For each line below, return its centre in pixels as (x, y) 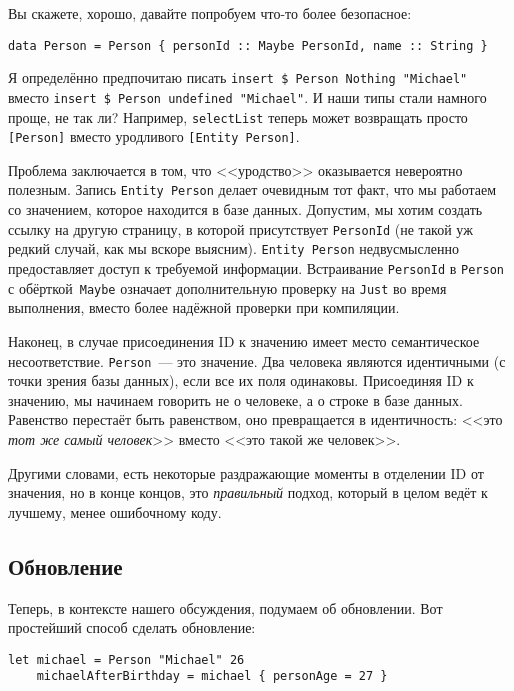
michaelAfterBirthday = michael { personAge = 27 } (212, 676)
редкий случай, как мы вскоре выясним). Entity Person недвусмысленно (233, 248)
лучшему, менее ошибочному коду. (115, 511)
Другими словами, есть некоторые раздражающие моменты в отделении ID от (246, 472)
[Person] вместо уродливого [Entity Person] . (154, 136)
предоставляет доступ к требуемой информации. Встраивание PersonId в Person (256, 268)
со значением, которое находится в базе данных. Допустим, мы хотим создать (245, 209)
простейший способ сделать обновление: (132, 627)
